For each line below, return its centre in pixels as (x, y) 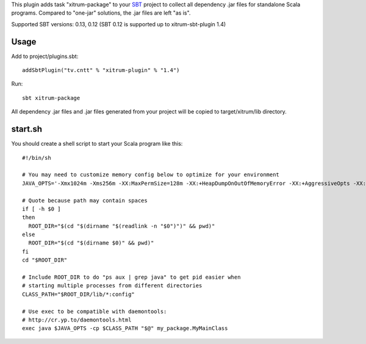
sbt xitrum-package (51, 98)
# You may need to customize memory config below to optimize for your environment (151, 175)
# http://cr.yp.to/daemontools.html (77, 320)
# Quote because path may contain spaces (85, 200)
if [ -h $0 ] (41, 209)
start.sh (27, 129)
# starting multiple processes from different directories (112, 286)
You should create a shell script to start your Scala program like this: (97, 144)
